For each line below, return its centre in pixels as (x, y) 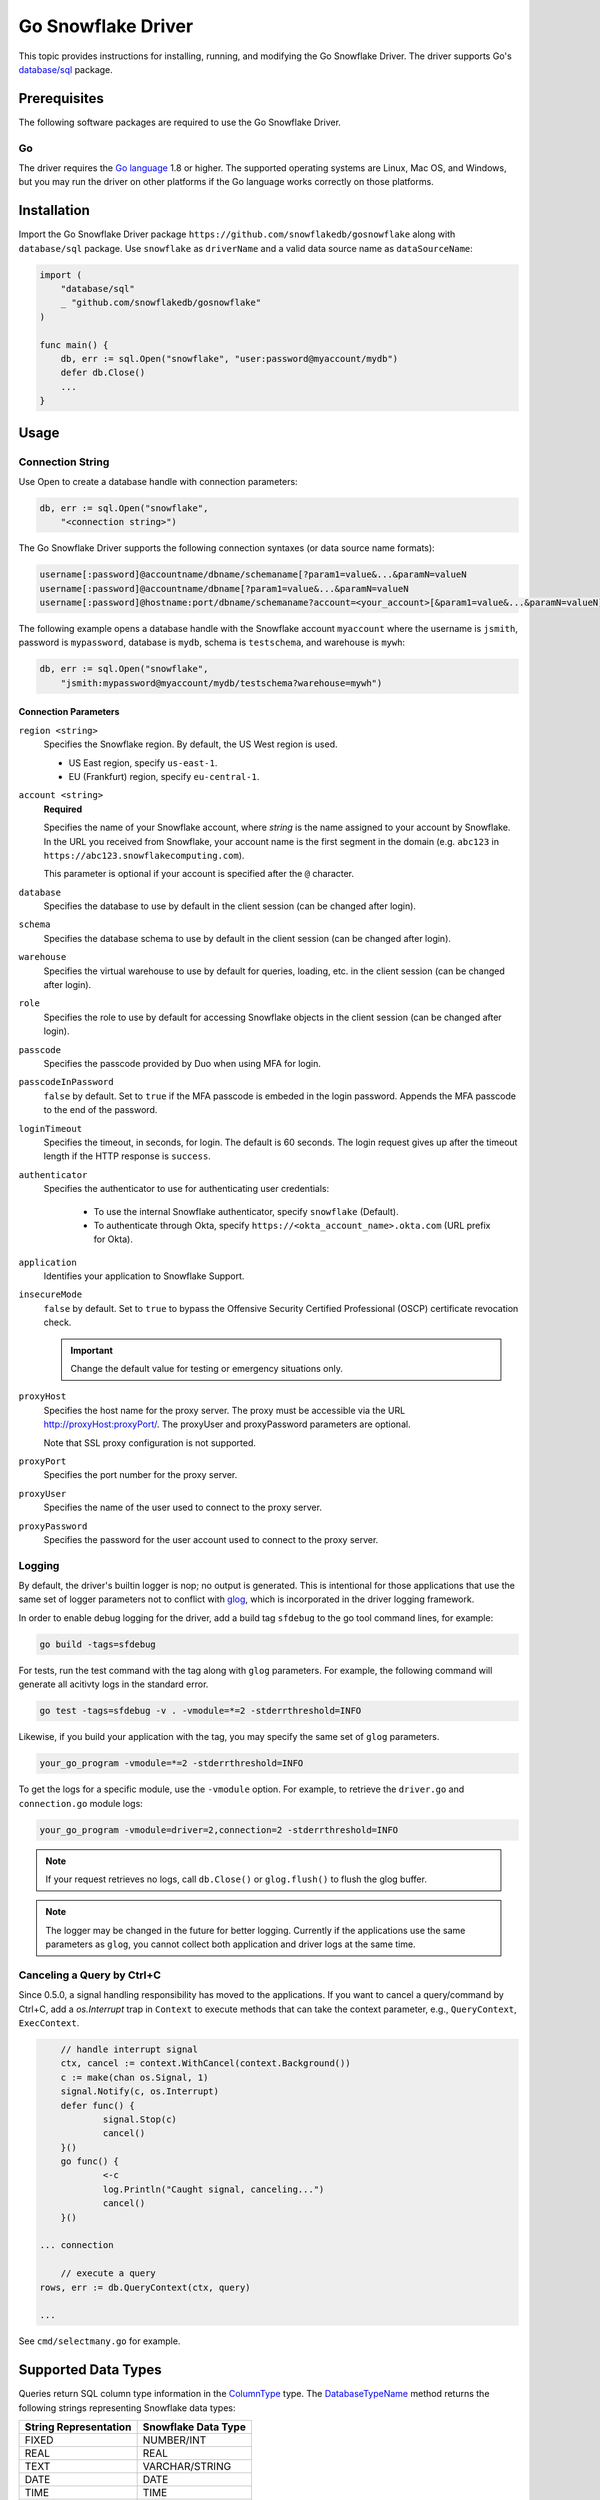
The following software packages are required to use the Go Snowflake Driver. (180, 122)
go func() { (90, 2161)
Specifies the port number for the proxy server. (140, 1475)
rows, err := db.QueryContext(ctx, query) (145, 2287)
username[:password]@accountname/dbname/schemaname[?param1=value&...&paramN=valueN (253, 574)
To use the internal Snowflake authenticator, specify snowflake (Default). (246, 1211)
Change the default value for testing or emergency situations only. (207, 1369)
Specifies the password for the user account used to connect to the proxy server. (211, 1539)
